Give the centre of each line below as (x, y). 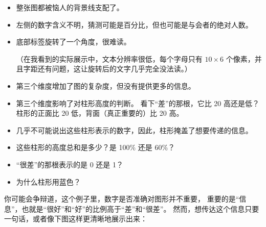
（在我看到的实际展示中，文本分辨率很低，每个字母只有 (109, 58)
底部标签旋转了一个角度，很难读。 (73, 42)
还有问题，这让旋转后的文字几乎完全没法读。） (115, 69)
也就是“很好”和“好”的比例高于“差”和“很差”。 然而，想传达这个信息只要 (140, 208)
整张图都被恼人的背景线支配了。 (70, 7)
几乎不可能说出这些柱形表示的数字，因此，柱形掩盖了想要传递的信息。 (134, 130)
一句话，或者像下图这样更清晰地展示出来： (76, 219)
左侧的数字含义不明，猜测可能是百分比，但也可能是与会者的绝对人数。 (134, 24)
